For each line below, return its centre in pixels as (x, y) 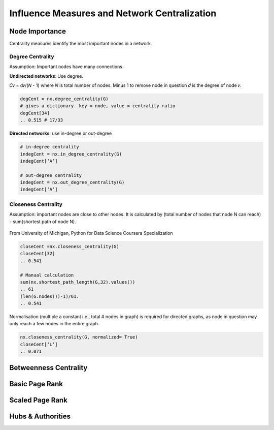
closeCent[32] (38, 254)
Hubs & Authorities (40, 416)
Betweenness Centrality (48, 368)
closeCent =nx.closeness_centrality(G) (70, 246)
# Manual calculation (47, 275)
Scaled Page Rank (39, 400)
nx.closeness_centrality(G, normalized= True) (79, 337)
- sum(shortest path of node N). (43, 222)
